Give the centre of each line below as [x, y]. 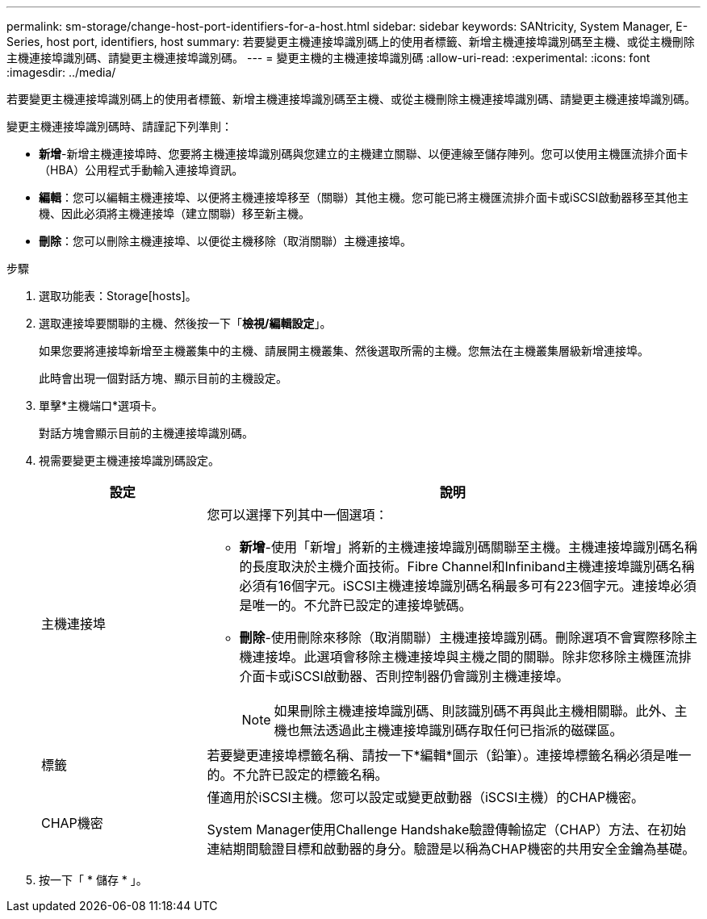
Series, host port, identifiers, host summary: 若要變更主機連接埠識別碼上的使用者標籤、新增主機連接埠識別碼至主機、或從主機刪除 [351, 42]
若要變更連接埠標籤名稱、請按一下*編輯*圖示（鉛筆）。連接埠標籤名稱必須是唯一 [449, 755]
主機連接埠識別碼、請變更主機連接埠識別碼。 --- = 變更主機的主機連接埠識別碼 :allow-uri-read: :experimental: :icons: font [328, 58]
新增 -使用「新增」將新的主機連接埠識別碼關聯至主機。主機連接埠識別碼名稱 [468, 547]
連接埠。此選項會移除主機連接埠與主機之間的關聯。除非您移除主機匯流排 [472, 657]
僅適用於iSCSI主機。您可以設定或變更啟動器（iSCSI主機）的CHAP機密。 [426, 797]
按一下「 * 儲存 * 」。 [93, 880]
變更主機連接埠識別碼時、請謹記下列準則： [119, 126]
